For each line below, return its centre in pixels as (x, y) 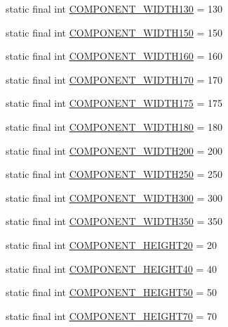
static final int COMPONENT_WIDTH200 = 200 (114, 150)
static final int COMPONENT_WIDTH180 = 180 (114, 126)
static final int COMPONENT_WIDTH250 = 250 (114, 174)
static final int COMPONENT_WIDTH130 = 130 (114, 8)
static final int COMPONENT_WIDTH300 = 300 (114, 197)
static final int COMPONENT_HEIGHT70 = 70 (112, 315)
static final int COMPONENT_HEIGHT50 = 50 (112, 292)
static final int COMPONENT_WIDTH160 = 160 (114, 56)
